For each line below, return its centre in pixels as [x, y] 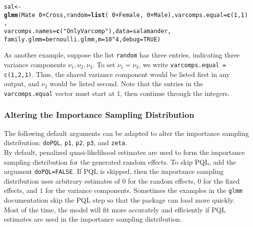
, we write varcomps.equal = [182, 64]
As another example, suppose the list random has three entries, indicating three [122, 55]
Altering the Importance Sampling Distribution [99, 115]
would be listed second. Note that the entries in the [126, 84]
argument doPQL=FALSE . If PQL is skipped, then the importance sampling [114, 171]
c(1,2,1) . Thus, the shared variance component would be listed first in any [117, 74]
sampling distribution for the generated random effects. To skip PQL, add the [120, 161]
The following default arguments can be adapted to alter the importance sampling [126, 133]
